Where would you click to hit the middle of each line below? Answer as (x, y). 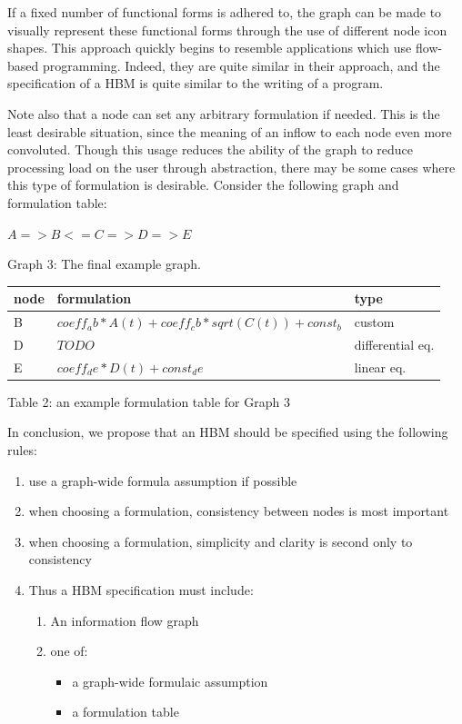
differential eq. (394, 344)
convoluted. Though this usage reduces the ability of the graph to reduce (211, 149)
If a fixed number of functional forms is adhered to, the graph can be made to (225, 12)
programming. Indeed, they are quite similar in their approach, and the (241, 65)
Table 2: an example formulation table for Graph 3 (149, 401)
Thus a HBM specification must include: (141, 590)
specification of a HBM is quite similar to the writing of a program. (196, 83)
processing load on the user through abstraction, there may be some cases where (231, 167)
